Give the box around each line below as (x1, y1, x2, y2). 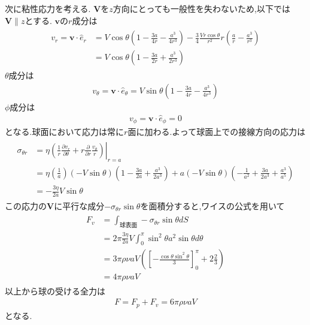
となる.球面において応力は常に (5, 125, 124, 138)
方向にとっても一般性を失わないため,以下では (113, 2, 290, 14)
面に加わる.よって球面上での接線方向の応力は (127, 125, 306, 138)
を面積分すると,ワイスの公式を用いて (140, 199, 285, 212)
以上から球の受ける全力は (5, 284, 105, 297)
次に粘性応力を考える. (5, 2, 91, 14)
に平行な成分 (54, 199, 105, 212)
